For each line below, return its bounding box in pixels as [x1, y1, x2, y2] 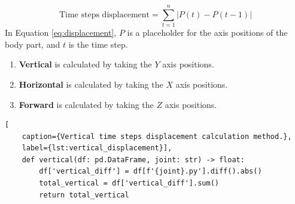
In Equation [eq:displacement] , [5, 26, 117, 39]
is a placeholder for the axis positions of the [127, 26, 288, 39]
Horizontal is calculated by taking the [19, 78, 163, 90]
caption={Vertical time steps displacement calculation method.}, [22, 132, 292, 141]
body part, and [5, 38, 60, 50]
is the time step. [68, 38, 128, 50]
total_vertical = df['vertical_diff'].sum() [39, 179, 219, 188]
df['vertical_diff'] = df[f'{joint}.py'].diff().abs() [39, 167, 262, 176]
